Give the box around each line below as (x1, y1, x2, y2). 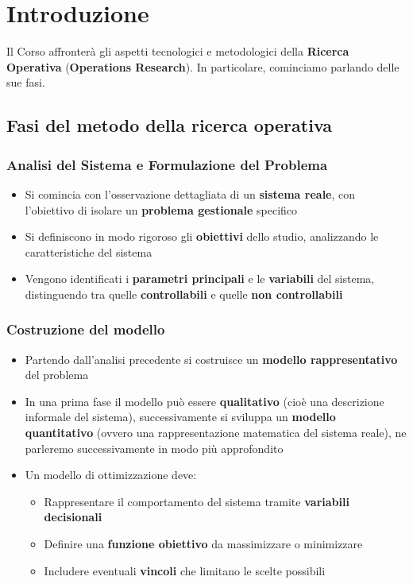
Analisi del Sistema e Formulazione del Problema (6, 154, 328, 174)
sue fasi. (6, 74, 45, 91)
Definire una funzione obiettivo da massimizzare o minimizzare (44, 536, 363, 552)
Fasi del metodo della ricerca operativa (6, 113, 333, 137)
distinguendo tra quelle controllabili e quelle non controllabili (25, 285, 343, 302)
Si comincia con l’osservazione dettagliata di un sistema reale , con (25, 185, 356, 202)
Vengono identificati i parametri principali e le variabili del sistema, (25, 270, 375, 287)
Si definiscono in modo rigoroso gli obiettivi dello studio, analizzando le (25, 228, 379, 245)
